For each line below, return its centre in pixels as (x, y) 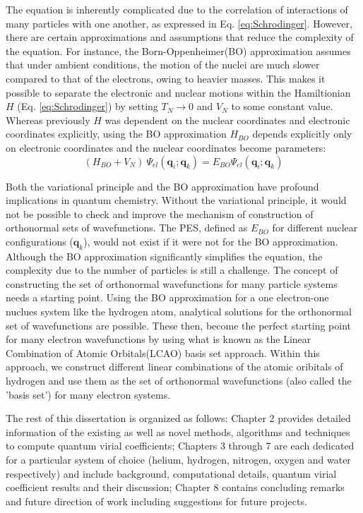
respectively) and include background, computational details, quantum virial (171, 473)
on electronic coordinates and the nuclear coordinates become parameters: (166, 147)
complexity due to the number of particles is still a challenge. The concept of (172, 270)
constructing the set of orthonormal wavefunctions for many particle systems (172, 283)
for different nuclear (315, 228)
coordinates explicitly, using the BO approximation (116, 134)
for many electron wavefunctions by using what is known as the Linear (159, 339)
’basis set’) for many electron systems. (88, 394)
